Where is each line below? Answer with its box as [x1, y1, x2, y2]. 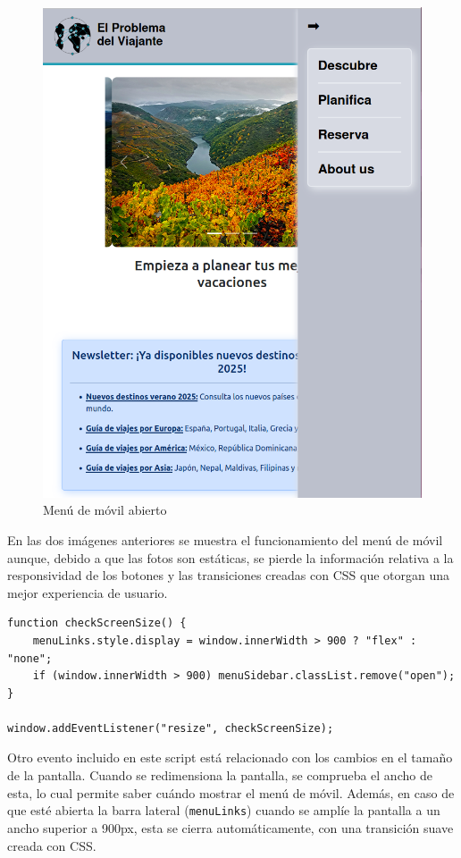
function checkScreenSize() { [7, 617, 187, 630]
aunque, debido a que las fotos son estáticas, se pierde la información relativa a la [7, 548, 454, 567]
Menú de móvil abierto [43, 500, 167, 519]
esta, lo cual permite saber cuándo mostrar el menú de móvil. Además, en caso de [7, 783, 455, 802]
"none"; [7, 652, 53, 665]
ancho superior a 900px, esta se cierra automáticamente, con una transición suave [7, 818, 454, 837]
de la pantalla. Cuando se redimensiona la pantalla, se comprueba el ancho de [7, 766, 432, 785]
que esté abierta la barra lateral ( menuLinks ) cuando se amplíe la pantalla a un [7, 801, 440, 820]
